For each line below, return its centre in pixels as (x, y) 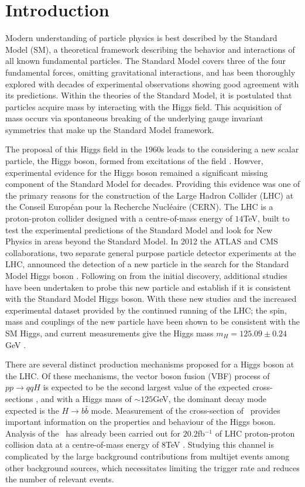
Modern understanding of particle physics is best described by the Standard (141, 38)
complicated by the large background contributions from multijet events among (148, 456)
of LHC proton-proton (255, 433)
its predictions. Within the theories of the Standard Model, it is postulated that (149, 95)
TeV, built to (266, 218)
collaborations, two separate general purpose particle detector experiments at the (151, 252)
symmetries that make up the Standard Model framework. (110, 129)
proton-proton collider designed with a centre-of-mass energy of (119, 218)
